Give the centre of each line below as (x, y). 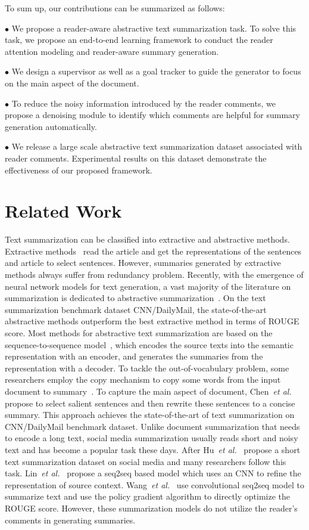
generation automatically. (51, 126)
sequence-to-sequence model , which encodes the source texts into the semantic (149, 344)
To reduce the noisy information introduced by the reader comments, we (143, 103)
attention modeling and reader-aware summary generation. (112, 51)
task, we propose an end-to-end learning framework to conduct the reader (139, 40)
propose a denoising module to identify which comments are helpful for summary (152, 115)
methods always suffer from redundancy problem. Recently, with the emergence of (154, 275)
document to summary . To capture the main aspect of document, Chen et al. (148, 391)
